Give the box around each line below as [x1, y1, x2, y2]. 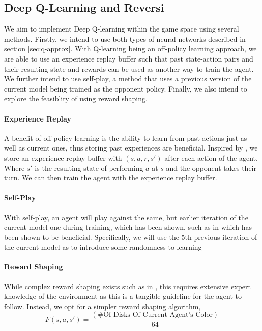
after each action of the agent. [164, 152, 258, 163]
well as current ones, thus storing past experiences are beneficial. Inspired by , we [4, 142, 258, 153]
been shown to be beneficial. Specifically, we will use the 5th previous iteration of [4, 231, 257, 242]
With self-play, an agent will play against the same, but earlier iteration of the [4, 212, 248, 222]
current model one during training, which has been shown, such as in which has [4, 222, 252, 232]
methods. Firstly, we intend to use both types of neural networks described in [4, 33, 246, 44]
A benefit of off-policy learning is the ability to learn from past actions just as [4, 132, 247, 143]
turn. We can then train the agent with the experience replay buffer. [4, 172, 217, 183]
